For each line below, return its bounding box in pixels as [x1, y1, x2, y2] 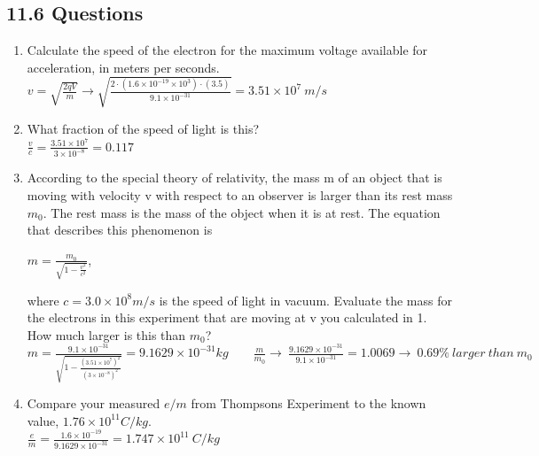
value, [27, 411, 59, 429]
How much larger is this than [27, 325, 186, 344]
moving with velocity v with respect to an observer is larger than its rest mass [27, 186, 453, 205]
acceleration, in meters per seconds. [27, 58, 220, 76]
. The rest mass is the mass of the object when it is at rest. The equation [43, 203, 441, 221]
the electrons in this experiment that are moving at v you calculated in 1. [27, 308, 427, 327]
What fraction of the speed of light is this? [27, 119, 260, 137]
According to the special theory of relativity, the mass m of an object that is [27, 168, 442, 187]
